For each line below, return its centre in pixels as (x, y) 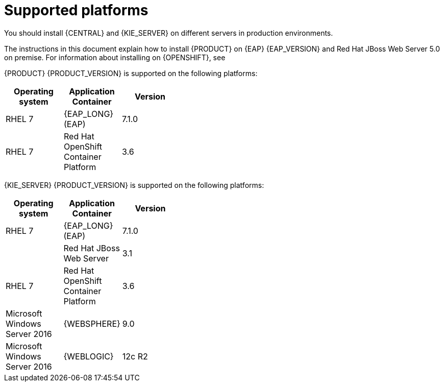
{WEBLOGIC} (89, 356)
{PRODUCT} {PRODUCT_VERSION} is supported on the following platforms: (131, 73)
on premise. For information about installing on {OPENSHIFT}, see (115, 57)
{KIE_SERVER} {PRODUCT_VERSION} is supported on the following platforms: (134, 185)
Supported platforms (76, 10)
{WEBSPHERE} (92, 323)
